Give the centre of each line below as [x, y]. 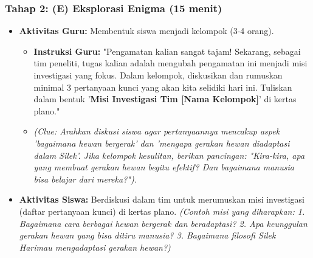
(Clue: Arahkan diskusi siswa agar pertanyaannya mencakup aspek [157, 131]
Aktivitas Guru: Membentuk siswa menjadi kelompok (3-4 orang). [146, 31]
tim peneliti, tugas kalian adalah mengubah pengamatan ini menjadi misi [170, 63]
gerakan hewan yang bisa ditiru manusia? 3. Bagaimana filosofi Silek [147, 235]
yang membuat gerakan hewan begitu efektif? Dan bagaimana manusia [164, 167]
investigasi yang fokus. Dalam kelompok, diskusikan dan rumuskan [158, 75]
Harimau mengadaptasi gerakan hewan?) [95, 247]
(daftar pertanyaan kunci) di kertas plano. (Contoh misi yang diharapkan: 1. [162, 211]
